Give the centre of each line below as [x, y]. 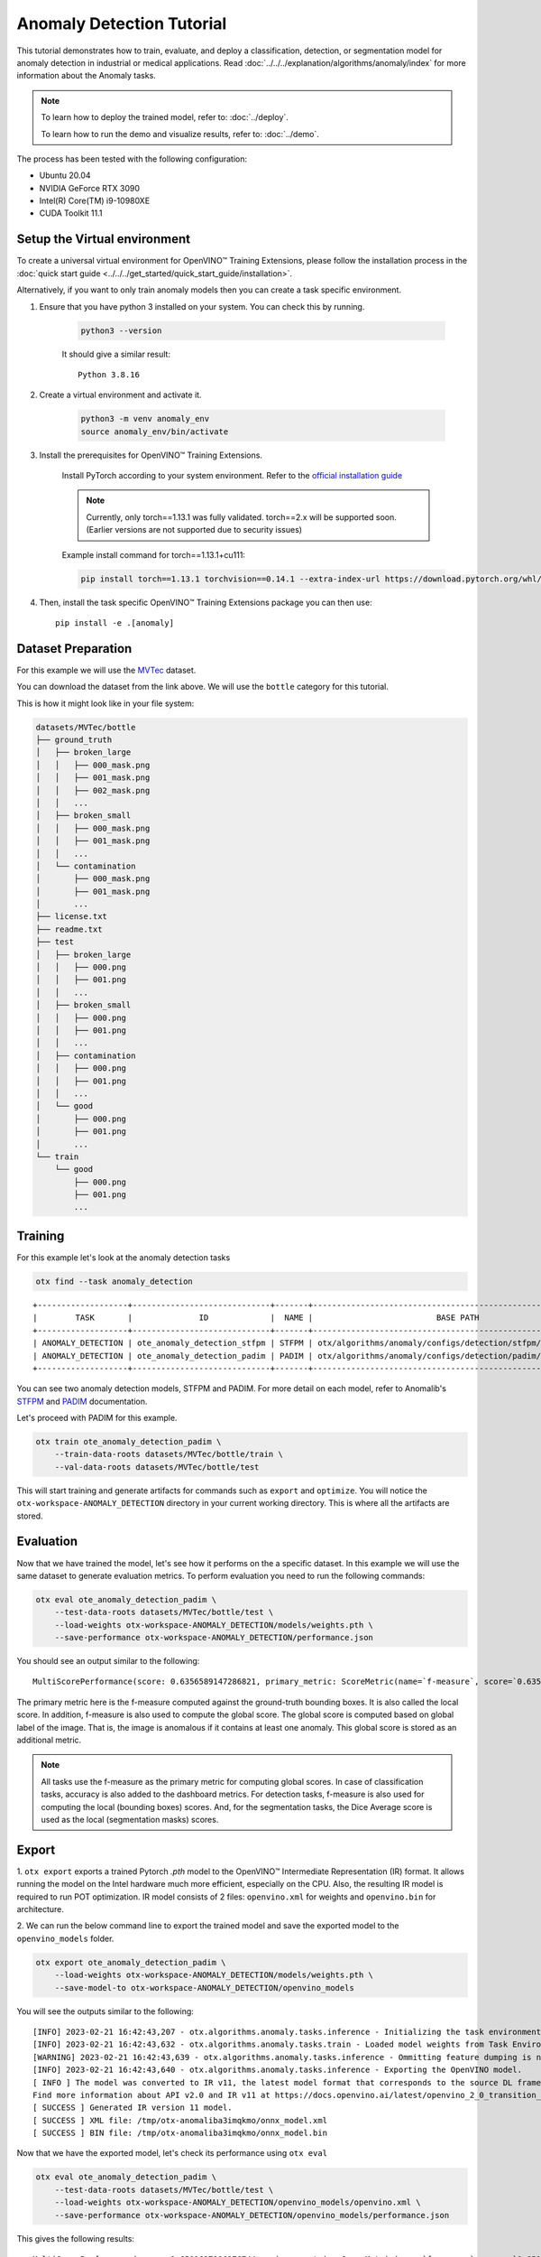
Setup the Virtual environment [104, 239]
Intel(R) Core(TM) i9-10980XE [95, 201]
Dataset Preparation [74, 649]
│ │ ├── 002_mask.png [93, 790]
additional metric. [49, 1740]
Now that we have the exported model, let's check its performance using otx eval [172, 2153]
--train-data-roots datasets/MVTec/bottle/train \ [169, 1454]
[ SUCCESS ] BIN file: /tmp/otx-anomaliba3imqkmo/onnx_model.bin [180, 2133]
